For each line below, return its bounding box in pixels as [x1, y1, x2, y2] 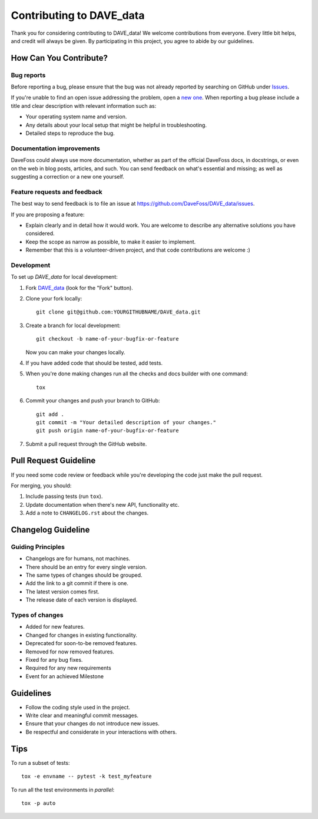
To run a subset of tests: [11, 759, 70, 766]
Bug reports [11, 71, 46, 79]
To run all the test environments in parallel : [11, 786, 115, 793]
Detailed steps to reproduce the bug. [25, 130, 115, 137]
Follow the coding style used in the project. [25, 704, 131, 711]
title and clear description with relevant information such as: [11, 102, 157, 109]
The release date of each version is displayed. [25, 596, 138, 603]
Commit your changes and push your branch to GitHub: [25, 397, 160, 404]
